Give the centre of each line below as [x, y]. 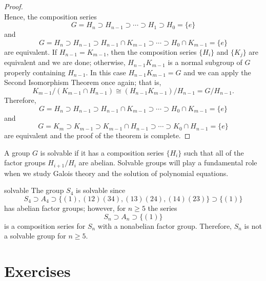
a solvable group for [35, 236]
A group [17, 152]
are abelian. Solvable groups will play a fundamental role [168, 163]
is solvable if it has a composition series [102, 152]
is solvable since [101, 190]
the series [162, 208]
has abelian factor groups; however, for [65, 208]
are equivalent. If [31, 51]
